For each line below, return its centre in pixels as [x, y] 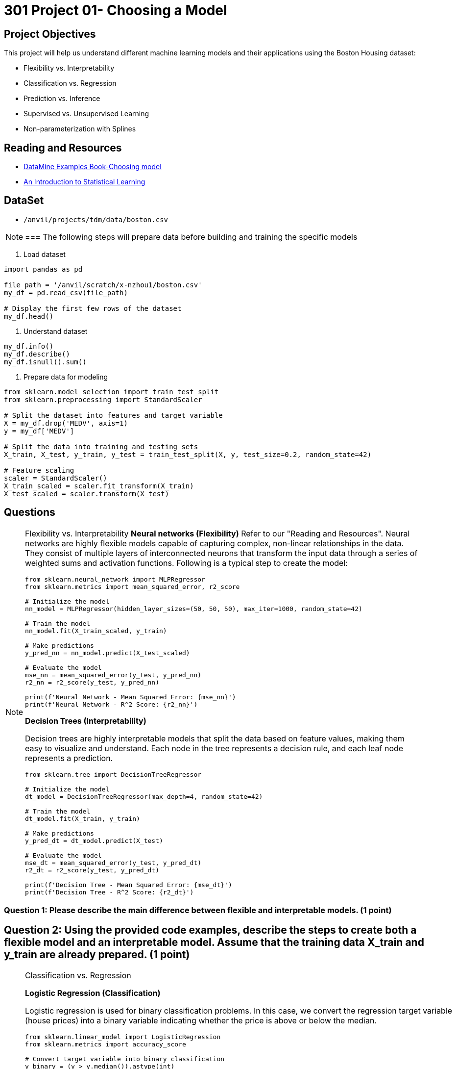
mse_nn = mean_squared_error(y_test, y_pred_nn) [113, 675]
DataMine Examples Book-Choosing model [93, 167]
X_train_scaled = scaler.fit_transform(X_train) [99, 486]
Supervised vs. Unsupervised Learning [86, 114]
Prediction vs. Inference [62, 99]
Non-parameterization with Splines [80, 129]
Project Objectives [50, 34]
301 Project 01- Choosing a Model [116, 10]
